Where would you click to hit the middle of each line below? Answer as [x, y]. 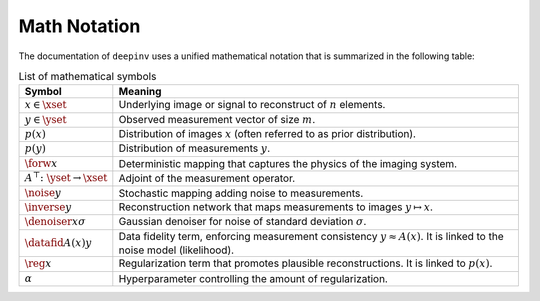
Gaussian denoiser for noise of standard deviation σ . [242, 222]
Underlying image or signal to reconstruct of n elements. [252, 105]
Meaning [140, 92]
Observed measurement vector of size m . [217, 119]
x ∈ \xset [45, 105]
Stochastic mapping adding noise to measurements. [241, 193]
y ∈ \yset [45, 119]
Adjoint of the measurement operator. [207, 178]
